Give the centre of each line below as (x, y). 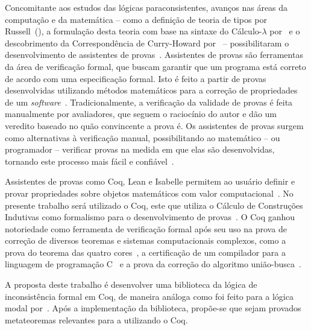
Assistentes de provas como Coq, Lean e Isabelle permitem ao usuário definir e (150, 181)
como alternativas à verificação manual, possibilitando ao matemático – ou (143, 137)
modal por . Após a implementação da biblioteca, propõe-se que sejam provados (153, 308)
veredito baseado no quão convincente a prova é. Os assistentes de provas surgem (154, 125)
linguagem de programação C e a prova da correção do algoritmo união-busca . (153, 264)
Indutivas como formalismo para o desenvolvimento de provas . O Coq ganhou (150, 217)
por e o (285, 31)
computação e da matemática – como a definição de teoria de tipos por (136, 19)
